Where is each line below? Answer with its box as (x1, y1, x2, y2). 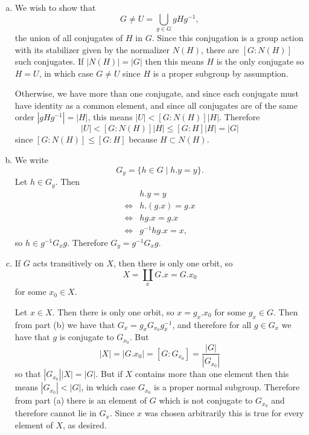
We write (14, 153, 49, 166)
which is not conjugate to (159, 394, 253, 407)
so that (14, 367, 41, 380)
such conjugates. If (14, 55, 84, 68)
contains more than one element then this (135, 367, 289, 380)
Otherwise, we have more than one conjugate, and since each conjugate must (14, 87, 299, 100)
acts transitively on (33, 257, 104, 269)
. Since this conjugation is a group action (151, 31, 304, 43)
